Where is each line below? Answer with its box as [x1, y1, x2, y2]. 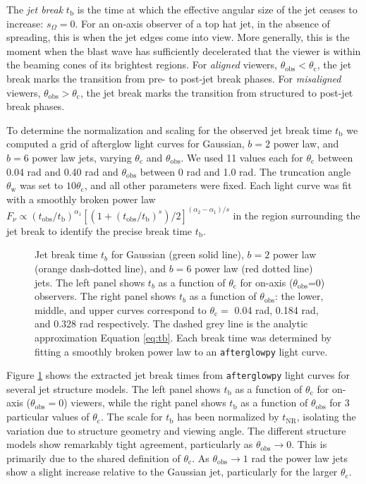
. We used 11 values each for [181, 150, 303, 164]
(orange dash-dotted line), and [35, 261, 166, 275]
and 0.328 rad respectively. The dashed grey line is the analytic [35, 316, 308, 331]
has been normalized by [177, 409, 279, 424]
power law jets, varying [32, 150, 132, 164]
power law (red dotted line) [195, 261, 313, 275]
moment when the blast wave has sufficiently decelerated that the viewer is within [6, 43, 361, 58]
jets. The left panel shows [35, 274, 145, 289]
